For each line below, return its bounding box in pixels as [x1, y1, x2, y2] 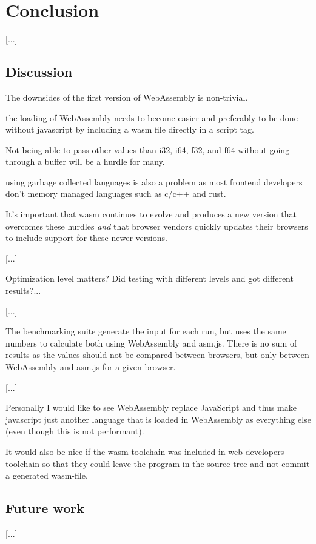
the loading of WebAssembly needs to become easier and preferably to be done [5, 111, 298, 124]
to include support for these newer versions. [5, 231, 167, 244]
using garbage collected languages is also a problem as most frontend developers [5, 175, 303, 188]
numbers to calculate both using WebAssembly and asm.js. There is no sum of [5, 336, 297, 349]
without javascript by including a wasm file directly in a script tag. [5, 123, 254, 136]
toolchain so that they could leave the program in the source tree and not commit [5, 457, 310, 469]
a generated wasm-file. [5, 469, 88, 482]
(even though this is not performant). [5, 425, 144, 437]
